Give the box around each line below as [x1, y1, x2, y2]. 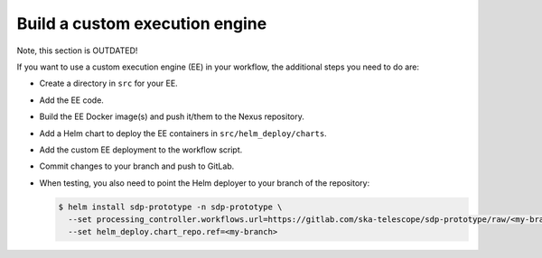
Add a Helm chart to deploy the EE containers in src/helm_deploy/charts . [39, 127, 327, 139]
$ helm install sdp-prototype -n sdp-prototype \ [58, 201, 283, 212]
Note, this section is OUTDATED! [16, 45, 138, 56]
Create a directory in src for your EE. [39, 78, 178, 89]
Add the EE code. [39, 95, 104, 106]
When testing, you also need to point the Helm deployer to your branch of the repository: [39, 177, 370, 189]
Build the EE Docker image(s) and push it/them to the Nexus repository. [39, 111, 304, 122]
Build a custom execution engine [16, 14, 267, 33]
